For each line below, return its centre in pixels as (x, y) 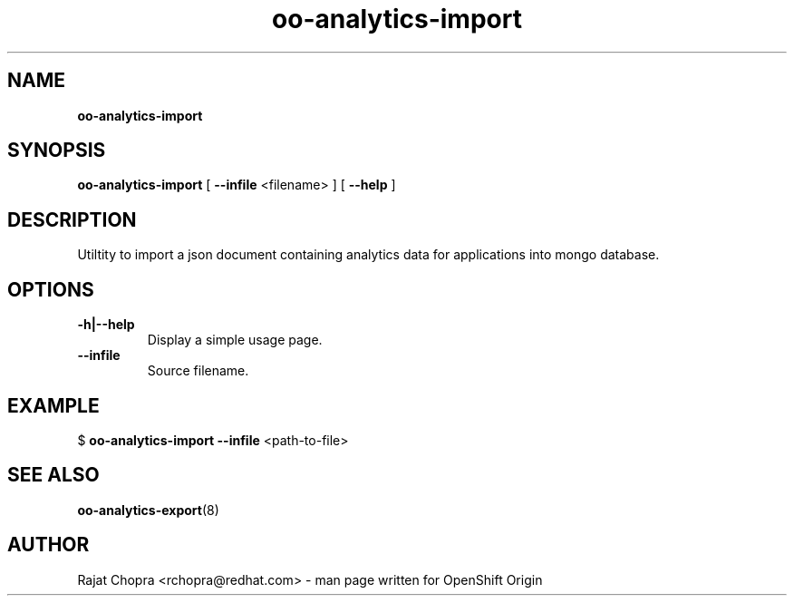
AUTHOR (48, 545)
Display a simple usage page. (235, 340)
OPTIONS (51, 289)
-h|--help (106, 325)
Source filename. (198, 371)
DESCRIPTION (72, 219)
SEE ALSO (53, 475)
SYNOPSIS (57, 151)
